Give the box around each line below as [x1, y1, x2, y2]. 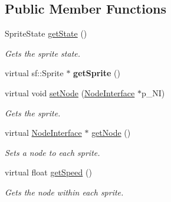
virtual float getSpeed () [5, 166, 92, 178]
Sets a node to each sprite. [5, 146, 100, 158]
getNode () [91, 126, 131, 139]
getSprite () [73, 67, 120, 79]
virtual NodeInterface [5, 126, 82, 139]
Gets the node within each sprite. [5, 185, 124, 198]
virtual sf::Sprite [5, 67, 64, 79]
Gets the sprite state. [5, 47, 81, 59]
